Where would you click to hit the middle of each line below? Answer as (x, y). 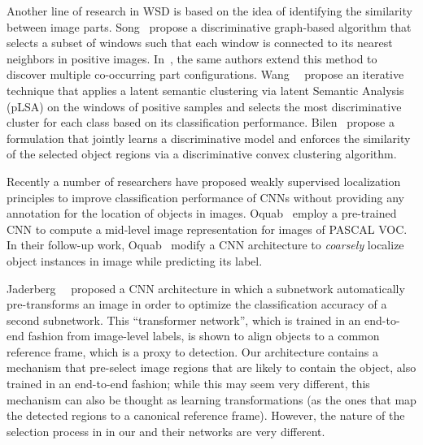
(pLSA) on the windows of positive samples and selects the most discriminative (204, 106)
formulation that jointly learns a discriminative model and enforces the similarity (209, 138)
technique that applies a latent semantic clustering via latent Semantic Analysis (205, 90)
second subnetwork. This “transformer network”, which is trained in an (184, 320)
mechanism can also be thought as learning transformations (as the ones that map (211, 399)
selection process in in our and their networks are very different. (166, 431)
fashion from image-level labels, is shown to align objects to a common (204, 336)
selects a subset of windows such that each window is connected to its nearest (200, 43)
